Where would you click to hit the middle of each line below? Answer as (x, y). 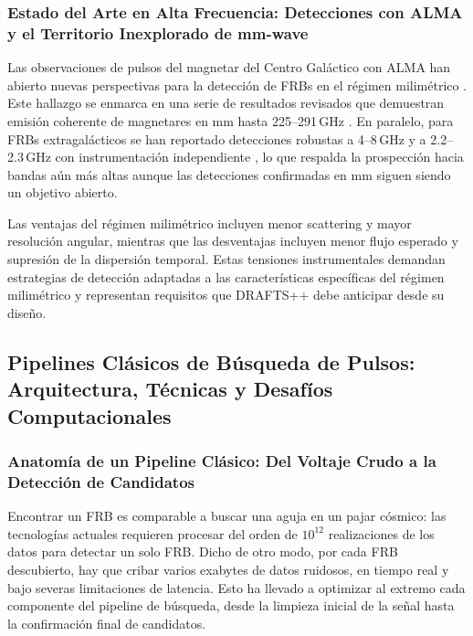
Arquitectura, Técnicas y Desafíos (170, 389)
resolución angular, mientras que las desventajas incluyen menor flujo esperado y (233, 241)
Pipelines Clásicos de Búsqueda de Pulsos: (211, 361)
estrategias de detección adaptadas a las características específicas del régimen (226, 276)
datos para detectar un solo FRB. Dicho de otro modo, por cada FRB (203, 551)
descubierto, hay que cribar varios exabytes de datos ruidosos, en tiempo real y (228, 569)
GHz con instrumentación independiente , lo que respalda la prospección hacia (245, 157)
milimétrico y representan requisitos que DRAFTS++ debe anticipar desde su (226, 295)
